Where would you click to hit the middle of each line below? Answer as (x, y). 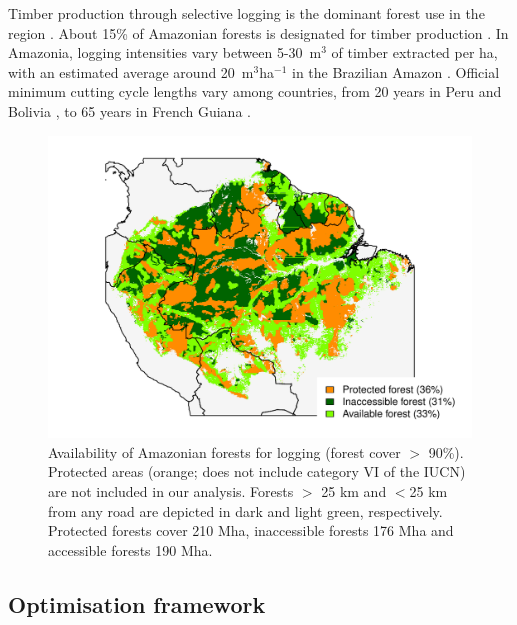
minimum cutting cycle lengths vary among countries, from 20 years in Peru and (255, 91)
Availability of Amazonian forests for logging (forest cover (224, 451)
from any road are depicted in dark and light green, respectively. (245, 510)
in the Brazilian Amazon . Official (395, 71)
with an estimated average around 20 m (131, 71)
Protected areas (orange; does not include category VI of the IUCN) (257, 471)
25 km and (354, 491)
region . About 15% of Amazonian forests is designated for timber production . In (258, 32)
